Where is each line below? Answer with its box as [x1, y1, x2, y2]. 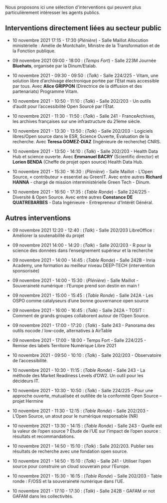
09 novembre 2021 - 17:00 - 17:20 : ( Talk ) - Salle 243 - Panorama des [12, 322, 155, 328]
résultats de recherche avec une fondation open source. [12, 448, 128, 454]
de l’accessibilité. [12, 357, 48, 363]
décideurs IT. [12, 378, 40, 384]
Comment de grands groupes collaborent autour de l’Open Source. [12, 312, 150, 318]
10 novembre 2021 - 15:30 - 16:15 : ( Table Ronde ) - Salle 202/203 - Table [12, 473, 162, 479]
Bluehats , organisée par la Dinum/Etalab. [12, 62, 97, 69]
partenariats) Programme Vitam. [12, 88, 79, 94]
